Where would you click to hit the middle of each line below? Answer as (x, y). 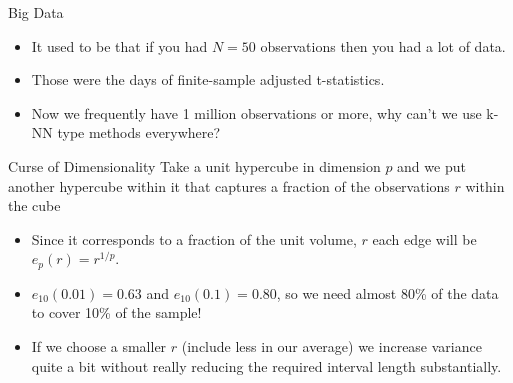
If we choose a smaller (99, 345)
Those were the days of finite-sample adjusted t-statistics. (208, 79)
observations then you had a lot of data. (383, 45)
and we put (431, 165)
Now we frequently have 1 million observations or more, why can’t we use (256, 112)
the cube (34, 205)
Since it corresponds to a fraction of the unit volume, (194, 238)
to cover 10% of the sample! (116, 312)
